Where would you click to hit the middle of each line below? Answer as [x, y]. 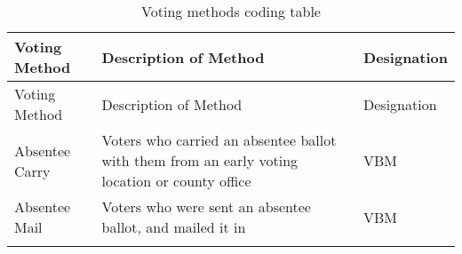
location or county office [176, 181]
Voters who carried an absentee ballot [219, 140]
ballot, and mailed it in [174, 227]
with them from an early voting [200, 160]
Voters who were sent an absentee [206, 206]
